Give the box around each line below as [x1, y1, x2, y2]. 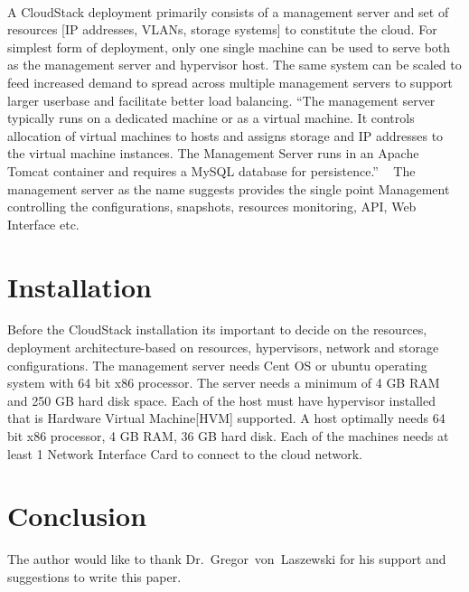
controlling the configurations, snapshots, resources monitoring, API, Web [7, 197, 417, 216]
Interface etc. [7, 214, 80, 233]
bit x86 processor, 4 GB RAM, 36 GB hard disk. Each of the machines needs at [7, 427, 449, 445]
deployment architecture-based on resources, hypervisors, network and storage [7, 338, 439, 357]
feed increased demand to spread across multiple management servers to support [7, 72, 454, 91]
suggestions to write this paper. [7, 567, 182, 586]
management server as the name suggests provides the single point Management [7, 179, 450, 198]
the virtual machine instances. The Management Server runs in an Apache [7, 144, 419, 163]
